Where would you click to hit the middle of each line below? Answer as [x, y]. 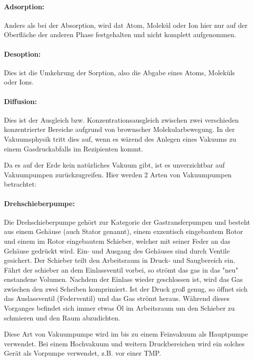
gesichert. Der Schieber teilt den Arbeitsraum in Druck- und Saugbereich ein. [120, 260]
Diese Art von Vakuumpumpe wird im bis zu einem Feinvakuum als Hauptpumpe [126, 334]
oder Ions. [19, 82]
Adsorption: [24, 6]
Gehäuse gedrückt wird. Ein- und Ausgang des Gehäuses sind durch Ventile [117, 250]
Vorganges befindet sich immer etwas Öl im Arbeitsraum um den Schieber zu [119, 308]
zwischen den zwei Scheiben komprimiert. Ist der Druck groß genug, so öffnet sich [126, 288]
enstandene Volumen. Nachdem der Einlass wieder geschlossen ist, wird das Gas [124, 279]
